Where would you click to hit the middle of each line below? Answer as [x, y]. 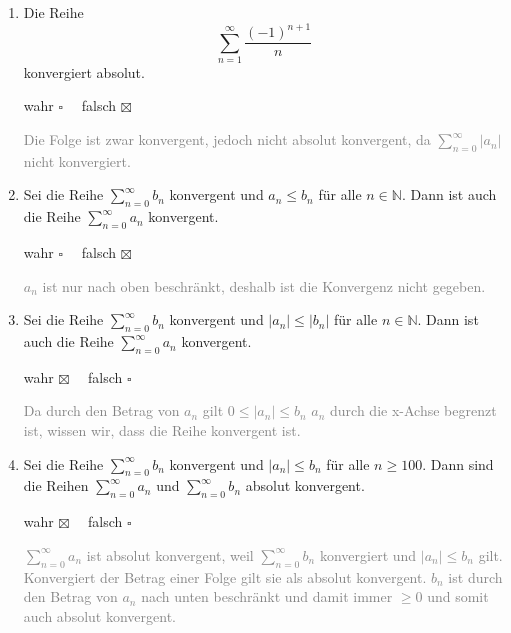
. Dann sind [458, 463]
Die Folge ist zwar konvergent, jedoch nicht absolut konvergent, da [227, 139]
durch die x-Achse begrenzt [413, 410]
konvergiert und [368, 554]
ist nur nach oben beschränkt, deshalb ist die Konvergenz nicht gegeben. [264, 285]
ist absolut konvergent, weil [170, 554]
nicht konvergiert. [77, 160]
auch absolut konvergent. [99, 615]
